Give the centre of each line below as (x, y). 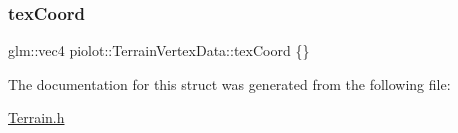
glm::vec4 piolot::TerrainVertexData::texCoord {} (159, 50)
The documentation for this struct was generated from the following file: (229, 83)
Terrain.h (36, 117)
